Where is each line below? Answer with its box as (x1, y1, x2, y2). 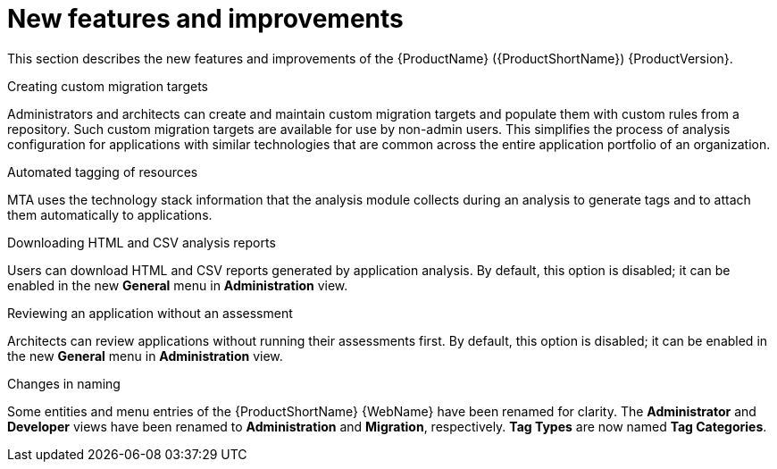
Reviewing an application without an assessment (7, 305, 293, 321)
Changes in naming (7, 375, 121, 391)
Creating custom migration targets (7, 78, 208, 94)
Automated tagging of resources (7, 163, 198, 180)
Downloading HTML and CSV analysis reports (7, 234, 276, 250)
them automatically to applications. (7, 206, 213, 222)
